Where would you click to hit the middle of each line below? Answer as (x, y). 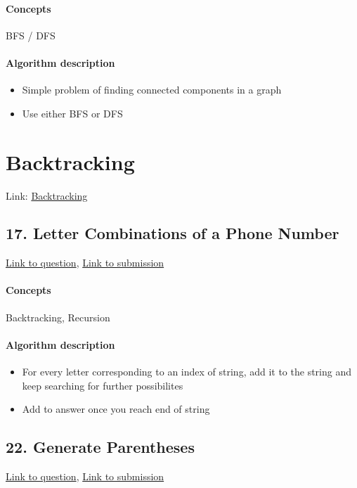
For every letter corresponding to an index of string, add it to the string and (187, 372)
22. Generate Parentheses (100, 447)
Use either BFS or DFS (72, 113)
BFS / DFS (31, 35)
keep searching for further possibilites (103, 385)
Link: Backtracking (47, 195)
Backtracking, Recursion (58, 317)
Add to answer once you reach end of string (116, 409)
